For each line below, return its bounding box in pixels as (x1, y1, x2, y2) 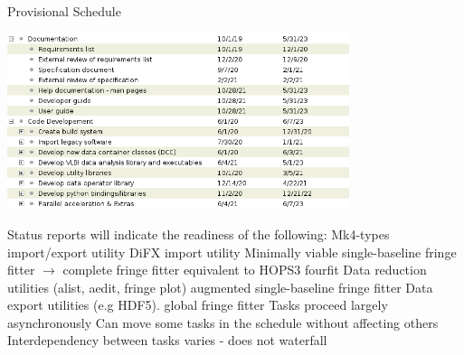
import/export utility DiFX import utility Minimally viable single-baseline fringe (7, 242, 457, 261)
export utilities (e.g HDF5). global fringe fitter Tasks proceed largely (7, 295, 388, 314)
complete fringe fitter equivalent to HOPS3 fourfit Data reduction (62, 260, 427, 279)
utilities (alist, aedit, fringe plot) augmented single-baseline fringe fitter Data (7, 277, 433, 296)
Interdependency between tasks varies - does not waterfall (7, 331, 327, 350)
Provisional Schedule (7, 2, 121, 20)
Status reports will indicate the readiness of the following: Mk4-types (7, 224, 390, 243)
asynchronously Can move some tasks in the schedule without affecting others (7, 313, 439, 332)
